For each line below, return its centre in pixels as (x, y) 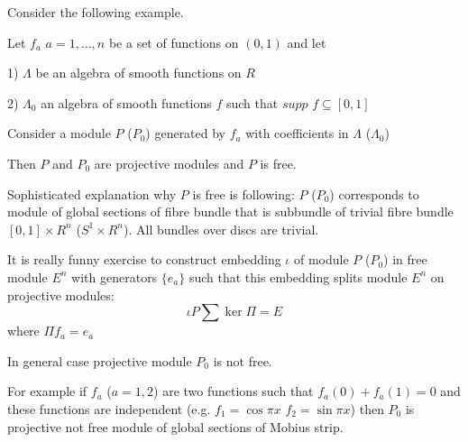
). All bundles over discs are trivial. (221, 229)
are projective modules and (169, 163)
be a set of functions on (174, 42)
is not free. (243, 360)
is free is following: (243, 193)
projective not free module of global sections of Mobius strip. (175, 426)
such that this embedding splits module (298, 276)
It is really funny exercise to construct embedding (144, 259)
